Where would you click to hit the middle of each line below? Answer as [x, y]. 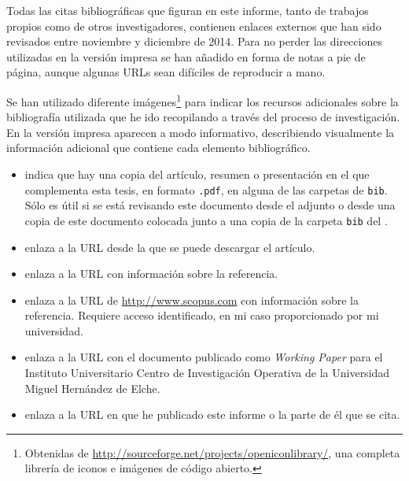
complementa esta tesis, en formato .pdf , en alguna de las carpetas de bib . [206, 189]
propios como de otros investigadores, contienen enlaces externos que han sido [194, 26]
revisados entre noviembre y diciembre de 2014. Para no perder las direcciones [194, 41]
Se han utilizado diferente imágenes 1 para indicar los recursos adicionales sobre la [203, 100]
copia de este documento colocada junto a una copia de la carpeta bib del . [206, 220]
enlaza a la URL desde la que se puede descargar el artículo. [170, 247]
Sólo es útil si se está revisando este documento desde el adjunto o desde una [210, 205]
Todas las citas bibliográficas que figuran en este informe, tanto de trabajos [188, 10]
